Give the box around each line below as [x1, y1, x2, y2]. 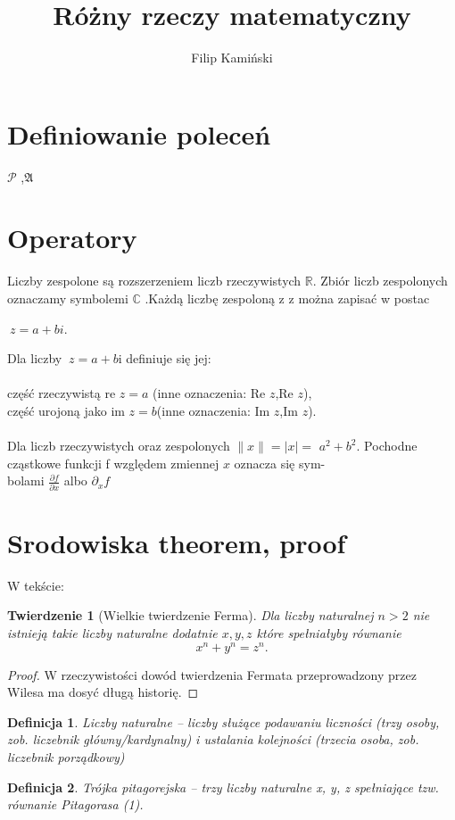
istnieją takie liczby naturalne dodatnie [7, 623, 218, 642]
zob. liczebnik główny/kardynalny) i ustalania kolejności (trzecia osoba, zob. [7, 730, 419, 749]
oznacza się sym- [234, 453, 326, 472]
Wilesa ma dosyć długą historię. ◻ [7, 683, 199, 701]
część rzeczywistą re [7, 384, 116, 402]
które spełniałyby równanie [256, 623, 401, 642]
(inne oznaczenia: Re [153, 384, 266, 402]
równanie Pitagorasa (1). [7, 795, 144, 814]
